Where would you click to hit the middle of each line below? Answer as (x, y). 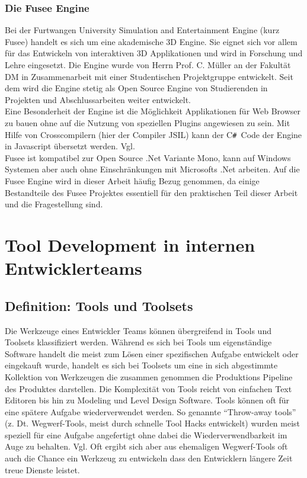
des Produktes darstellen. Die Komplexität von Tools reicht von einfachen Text (148, 388)
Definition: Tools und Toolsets (99, 305)
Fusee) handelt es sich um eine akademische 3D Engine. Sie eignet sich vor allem (151, 41)
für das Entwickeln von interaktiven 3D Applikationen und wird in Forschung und (154, 53)
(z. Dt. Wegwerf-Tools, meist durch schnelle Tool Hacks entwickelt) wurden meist (153, 423)
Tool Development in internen (130, 244)
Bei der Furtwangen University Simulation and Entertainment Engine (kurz (142, 30)
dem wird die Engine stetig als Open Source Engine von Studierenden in (136, 88)
